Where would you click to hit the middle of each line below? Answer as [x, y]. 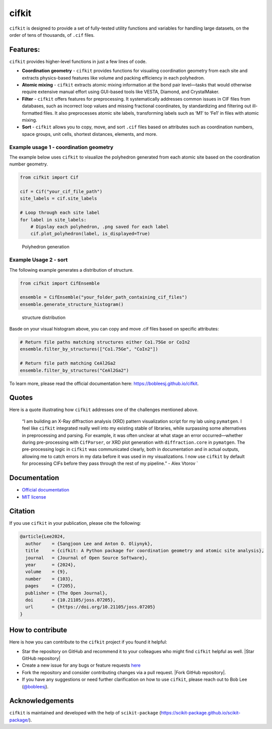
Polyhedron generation [46, 247]
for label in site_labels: [53, 220]
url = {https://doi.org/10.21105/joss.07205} [90, 607]
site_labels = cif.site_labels [59, 198]
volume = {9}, [47, 572]
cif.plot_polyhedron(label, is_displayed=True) [90, 234]
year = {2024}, [51, 564]
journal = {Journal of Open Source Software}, [87, 558]
